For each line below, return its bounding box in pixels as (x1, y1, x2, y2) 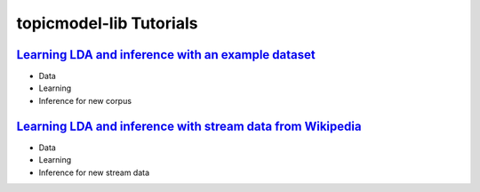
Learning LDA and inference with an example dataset (16, 47, 316, 62)
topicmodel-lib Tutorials (16, 13, 198, 33)
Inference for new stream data (38, 167, 150, 178)
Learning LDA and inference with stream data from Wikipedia (16, 118, 362, 133)
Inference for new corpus (38, 95, 132, 106)
